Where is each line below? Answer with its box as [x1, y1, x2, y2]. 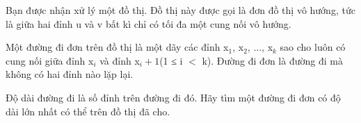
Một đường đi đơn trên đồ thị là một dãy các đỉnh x [6, 40, 229, 54]
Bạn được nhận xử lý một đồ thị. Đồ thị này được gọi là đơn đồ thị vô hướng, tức [6, 3, 355, 17]
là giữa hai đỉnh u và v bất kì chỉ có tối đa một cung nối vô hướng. [6, 16, 291, 31]
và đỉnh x [99, 53, 140, 67]
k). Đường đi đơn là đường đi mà [202, 53, 343, 67]
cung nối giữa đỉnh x [6, 53, 94, 67]
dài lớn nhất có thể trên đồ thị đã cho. [6, 104, 170, 118]
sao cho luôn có [280, 40, 346, 54]
